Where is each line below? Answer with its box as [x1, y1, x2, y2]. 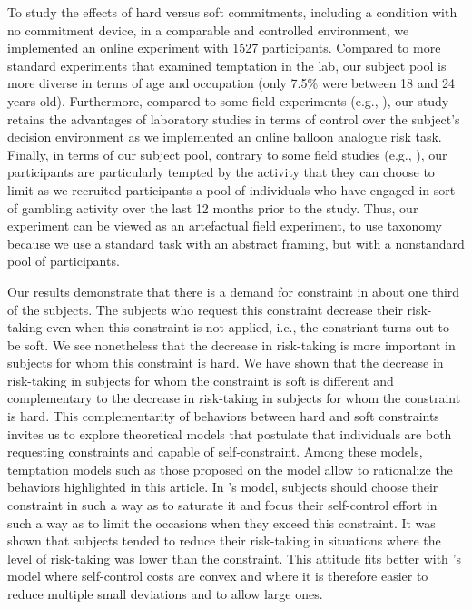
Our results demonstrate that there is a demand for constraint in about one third [7, 281, 460, 300]
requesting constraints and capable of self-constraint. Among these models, [7, 442, 423, 461]
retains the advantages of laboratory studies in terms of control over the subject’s [7, 109, 460, 128]
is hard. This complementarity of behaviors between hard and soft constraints [7, 407, 439, 426]
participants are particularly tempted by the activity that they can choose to [7, 162, 435, 182]
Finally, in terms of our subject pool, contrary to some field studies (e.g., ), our [7, 144, 447, 163]
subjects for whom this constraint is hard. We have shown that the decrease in [7, 353, 444, 372]
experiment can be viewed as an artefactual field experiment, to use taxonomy [7, 216, 442, 235]
